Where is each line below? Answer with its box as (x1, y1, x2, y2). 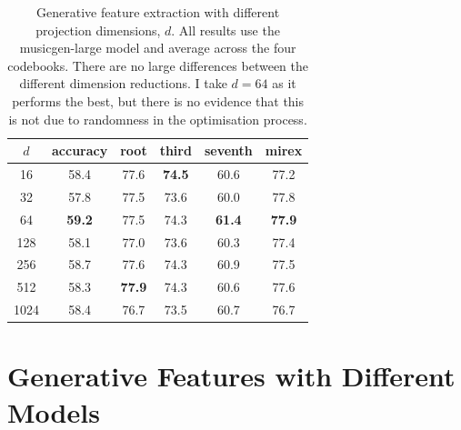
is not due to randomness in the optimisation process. (8, 109, 307, 128)
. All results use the (171, 20, 280, 39)
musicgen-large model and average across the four (19, 38, 296, 57)
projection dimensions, (35, 20, 161, 39)
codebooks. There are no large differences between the (7, 55, 308, 75)
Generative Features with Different (7, 357, 456, 395)
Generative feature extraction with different (36, 3, 280, 21)
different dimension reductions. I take (19, 74, 227, 93)
